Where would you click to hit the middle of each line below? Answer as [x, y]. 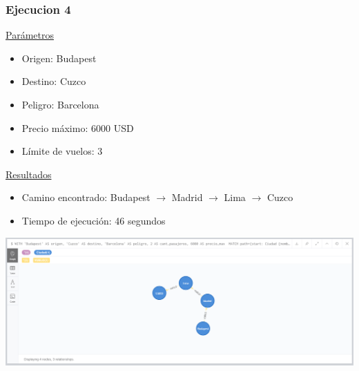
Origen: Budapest [59, 58]
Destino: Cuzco [54, 81]
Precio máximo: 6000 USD [78, 127]
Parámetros [30, 35]
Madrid [187, 197]
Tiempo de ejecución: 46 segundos [94, 220]
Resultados [29, 174]
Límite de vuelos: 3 [62, 151]
